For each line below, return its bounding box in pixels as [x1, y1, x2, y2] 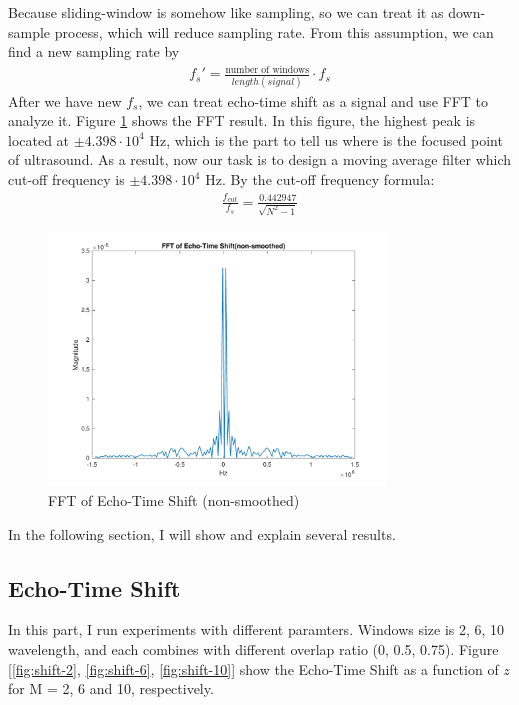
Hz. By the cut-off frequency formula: [205, 169, 435, 190]
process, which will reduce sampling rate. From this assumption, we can [54, 21, 494, 42]
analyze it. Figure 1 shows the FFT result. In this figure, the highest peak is [8, 110, 476, 131]
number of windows [225, 64, 310, 75]
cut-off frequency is [8, 169, 125, 190]
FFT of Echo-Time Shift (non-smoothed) [48, 489, 300, 510]
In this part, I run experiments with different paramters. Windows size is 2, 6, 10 [8, 619, 505, 640]
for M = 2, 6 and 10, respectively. [8, 678, 214, 699]
